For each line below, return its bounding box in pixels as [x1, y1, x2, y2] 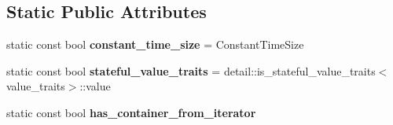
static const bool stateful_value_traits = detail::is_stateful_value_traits [6, 62, 376, 79]
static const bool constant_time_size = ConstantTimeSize [6, 36, 304, 53]
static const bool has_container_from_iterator [6, 104, 256, 120]
